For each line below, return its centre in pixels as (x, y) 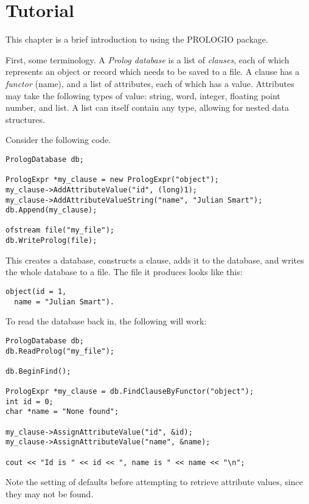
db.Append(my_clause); (51, 210)
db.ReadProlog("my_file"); (60, 351)
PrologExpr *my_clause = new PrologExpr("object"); (112, 180)
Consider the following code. (58, 140)
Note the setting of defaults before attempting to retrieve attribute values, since (154, 482)
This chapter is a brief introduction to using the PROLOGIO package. (137, 39)
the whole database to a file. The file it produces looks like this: (124, 272)
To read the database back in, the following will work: (106, 321)
